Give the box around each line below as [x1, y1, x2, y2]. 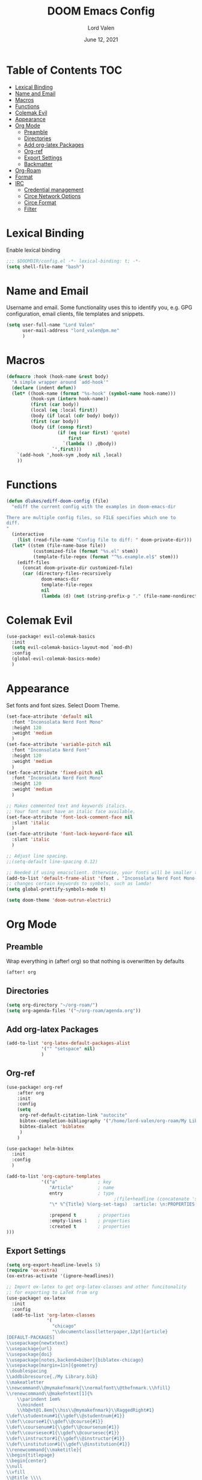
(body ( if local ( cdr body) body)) [30, 413, 120, 419]
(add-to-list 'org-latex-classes [11, 1312, 96, 1318]
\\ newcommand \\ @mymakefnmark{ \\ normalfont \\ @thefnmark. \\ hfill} [6, 1385, 171, 1391]
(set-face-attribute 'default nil [6, 713, 93, 719]
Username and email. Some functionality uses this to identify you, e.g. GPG [6, 304, 192, 311]
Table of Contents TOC [6, 63, 123, 77]
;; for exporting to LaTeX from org [6, 1290, 98, 1296]
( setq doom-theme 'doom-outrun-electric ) [6, 898, 112, 904]
